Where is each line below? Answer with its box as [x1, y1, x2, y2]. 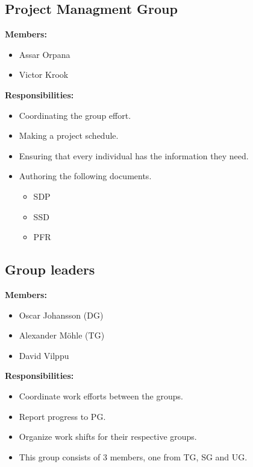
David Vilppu [19, 349, 69, 361]
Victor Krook [19, 68, 69, 81]
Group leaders [5, 260, 95, 279]
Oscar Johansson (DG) [19, 308, 104, 321]
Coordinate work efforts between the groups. [19, 389, 183, 402]
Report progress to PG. [19, 410, 106, 422]
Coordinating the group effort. [19, 109, 131, 121]
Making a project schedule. [19, 129, 119, 142]
